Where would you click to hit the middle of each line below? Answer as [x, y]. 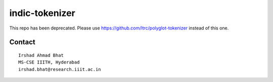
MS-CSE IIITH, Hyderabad [49, 62]
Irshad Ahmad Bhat [41, 55]
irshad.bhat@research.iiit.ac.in [60, 69]
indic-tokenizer [42, 13]
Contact [22, 42]
